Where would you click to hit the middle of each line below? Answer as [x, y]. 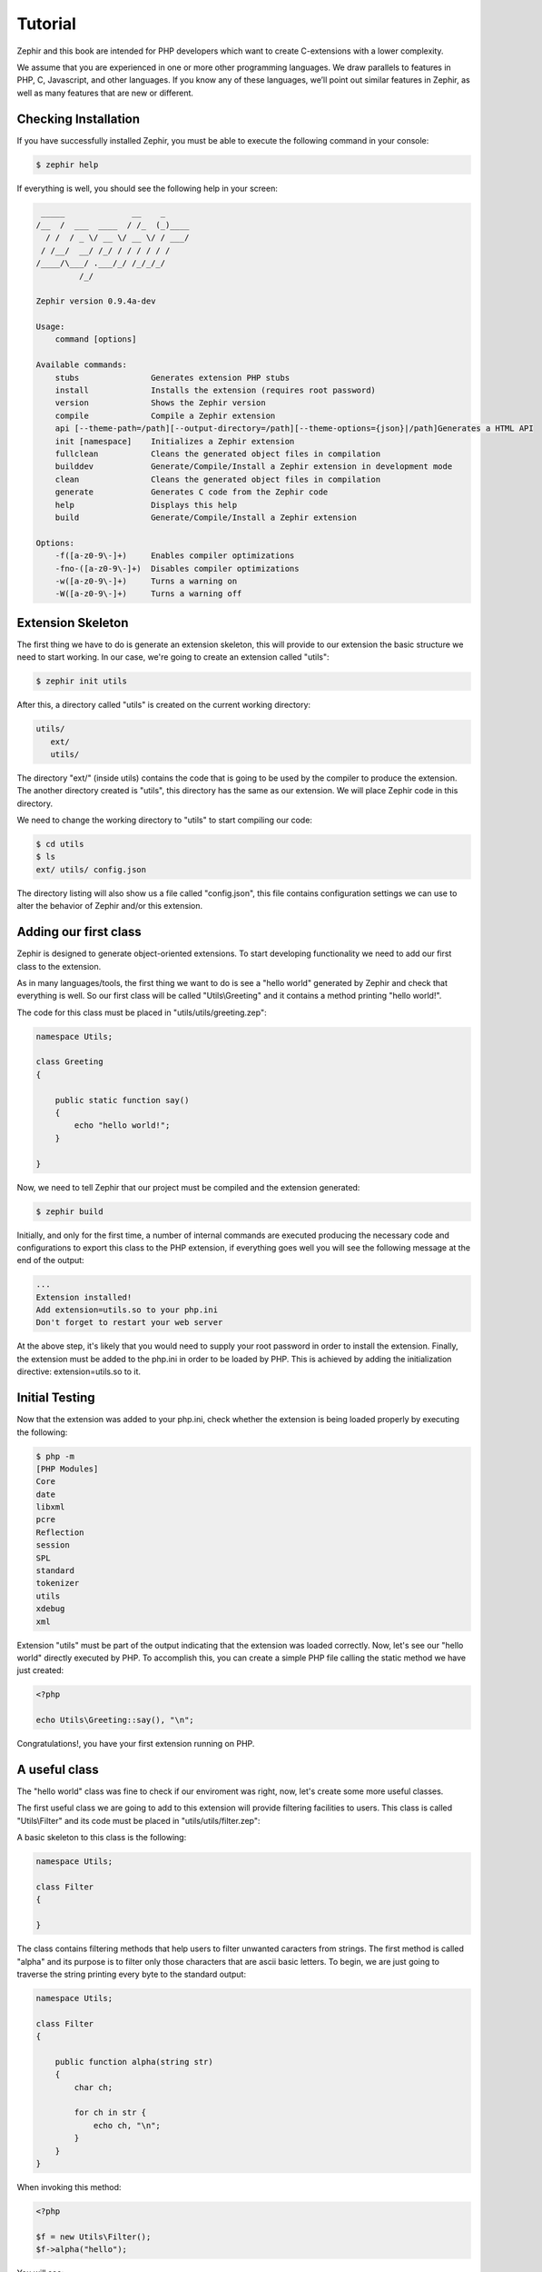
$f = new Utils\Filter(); [94, 2237]
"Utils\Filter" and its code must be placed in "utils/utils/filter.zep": [138, 1820]
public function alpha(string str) [134, 2062]
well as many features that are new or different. [105, 93]
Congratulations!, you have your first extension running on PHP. [136, 1744]
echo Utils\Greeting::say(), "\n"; [115, 1720]
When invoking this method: [69, 2187]
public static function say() [122, 1100]
